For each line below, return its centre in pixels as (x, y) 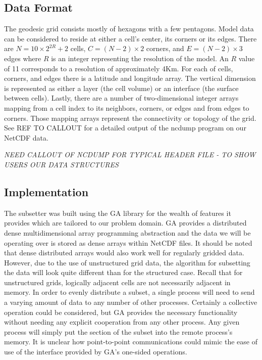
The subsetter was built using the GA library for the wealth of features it (118, 213)
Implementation (46, 191)
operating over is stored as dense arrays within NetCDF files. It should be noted (128, 242)
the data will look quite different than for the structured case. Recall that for (123, 272)
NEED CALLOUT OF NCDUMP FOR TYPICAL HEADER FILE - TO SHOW (130, 154)
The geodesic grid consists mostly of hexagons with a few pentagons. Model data (129, 29)
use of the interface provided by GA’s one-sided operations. (96, 352)
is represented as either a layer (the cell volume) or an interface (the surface (121, 88)
